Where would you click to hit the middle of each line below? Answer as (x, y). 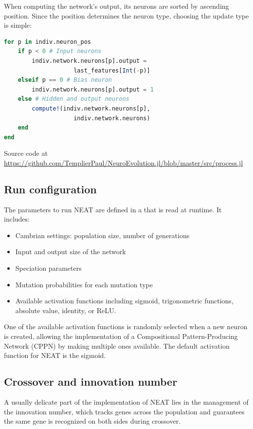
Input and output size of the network (71, 252)
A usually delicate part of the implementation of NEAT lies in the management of (126, 402)
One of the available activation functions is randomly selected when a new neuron (126, 326)
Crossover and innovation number (91, 382)
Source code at (26, 153)
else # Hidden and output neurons (73, 99)
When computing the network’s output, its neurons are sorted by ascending (117, 6)
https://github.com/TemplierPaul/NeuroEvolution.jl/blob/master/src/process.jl (124, 162)
